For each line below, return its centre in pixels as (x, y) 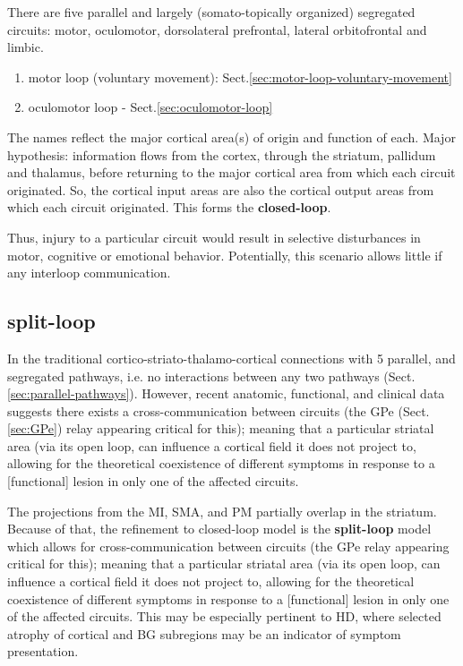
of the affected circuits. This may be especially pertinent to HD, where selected (224, 616)
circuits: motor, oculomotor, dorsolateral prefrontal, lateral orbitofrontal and (217, 29)
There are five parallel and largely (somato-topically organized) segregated (211, 12)
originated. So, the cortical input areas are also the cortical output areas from (221, 189)
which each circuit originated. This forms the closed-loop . (169, 207)
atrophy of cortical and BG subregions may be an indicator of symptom (204, 633)
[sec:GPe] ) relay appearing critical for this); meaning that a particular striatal (221, 428)
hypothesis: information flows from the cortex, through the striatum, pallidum (222, 154)
